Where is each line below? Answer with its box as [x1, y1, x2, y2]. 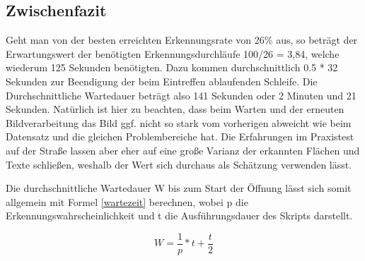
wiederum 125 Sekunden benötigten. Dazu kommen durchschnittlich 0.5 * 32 [6, 60, 338, 75]
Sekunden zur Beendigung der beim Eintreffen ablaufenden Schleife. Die [6, 73, 318, 88]
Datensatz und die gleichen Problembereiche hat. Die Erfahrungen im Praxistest [6, 129, 354, 144]
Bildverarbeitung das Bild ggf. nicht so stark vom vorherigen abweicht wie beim [6, 115, 352, 130]
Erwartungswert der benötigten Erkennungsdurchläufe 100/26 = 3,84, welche [6, 46, 340, 61]
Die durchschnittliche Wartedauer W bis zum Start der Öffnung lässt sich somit [6, 181, 352, 195]
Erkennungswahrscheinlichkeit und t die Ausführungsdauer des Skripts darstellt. [6, 208, 353, 223]
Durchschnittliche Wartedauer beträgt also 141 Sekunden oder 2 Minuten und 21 [6, 87, 357, 102]
